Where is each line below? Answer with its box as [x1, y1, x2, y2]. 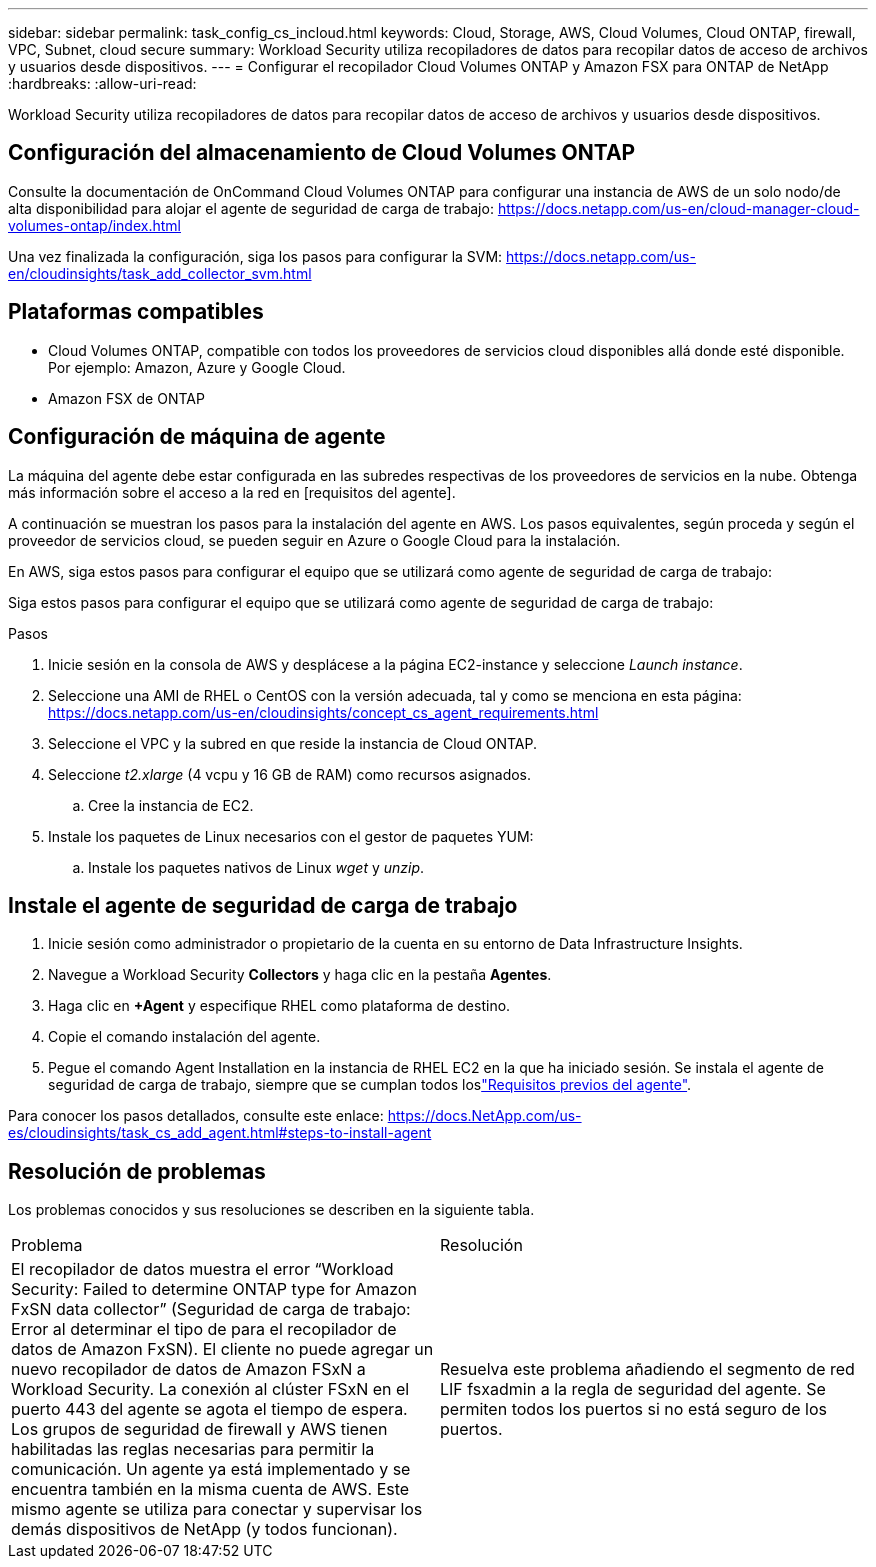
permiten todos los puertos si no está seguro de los [440, 1399, 827, 1420]
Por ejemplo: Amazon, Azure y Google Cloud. [48, 358, 346, 376]
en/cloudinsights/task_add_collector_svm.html [8, 264, 312, 282]
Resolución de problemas [8, 1158, 266, 1184]
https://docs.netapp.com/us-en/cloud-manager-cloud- [497, 199, 860, 217]
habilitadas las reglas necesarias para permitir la [11, 1439, 375, 1460]
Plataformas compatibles [8, 299, 264, 325]
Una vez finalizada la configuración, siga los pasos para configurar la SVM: [8, 247, 503, 265]
